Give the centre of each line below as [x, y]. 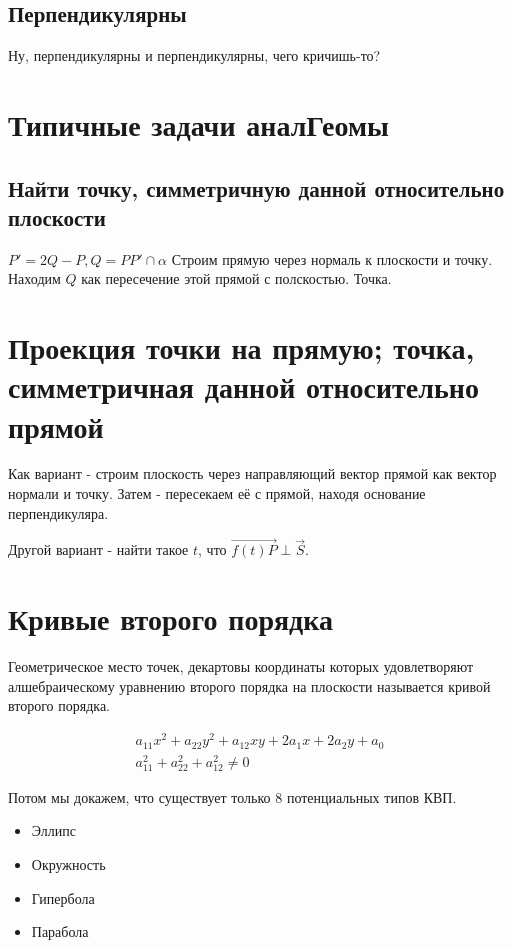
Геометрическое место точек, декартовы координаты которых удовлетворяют [241, 666]
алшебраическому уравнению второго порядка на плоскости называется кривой [249, 685]
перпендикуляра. [58, 512]
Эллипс [54, 830]
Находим [34, 278]
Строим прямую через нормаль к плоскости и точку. [332, 258]
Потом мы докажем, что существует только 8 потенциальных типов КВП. [232, 796]
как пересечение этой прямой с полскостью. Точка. [236, 278]
